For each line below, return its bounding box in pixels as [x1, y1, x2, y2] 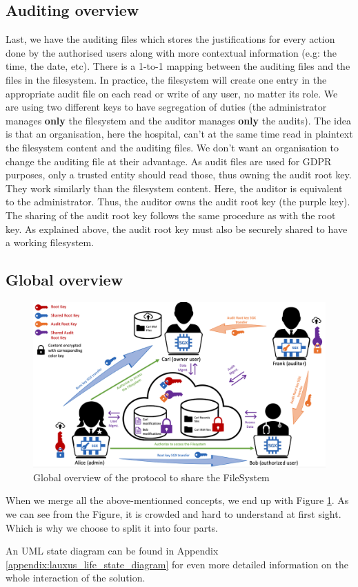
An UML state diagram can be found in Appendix [6, 543, 219, 558]
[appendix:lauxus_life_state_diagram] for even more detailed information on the [6, 557, 348, 571]
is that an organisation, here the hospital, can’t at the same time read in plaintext [6, 127, 353, 141]
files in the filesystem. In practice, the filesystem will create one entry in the [6, 72, 327, 86]
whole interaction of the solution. [6, 570, 146, 585]
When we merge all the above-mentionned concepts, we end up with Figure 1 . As [6, 493, 349, 507]
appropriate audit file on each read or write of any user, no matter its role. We [6, 86, 338, 100]
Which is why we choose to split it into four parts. [6, 520, 218, 534]
